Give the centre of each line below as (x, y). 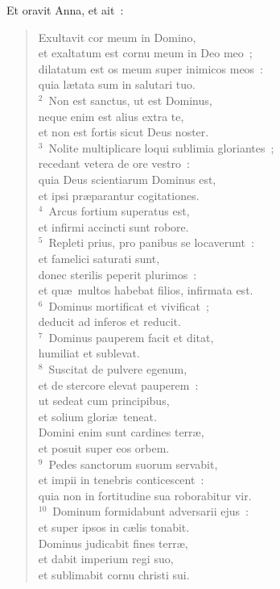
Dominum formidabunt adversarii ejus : (150, 511)
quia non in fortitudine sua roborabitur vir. (145, 495)
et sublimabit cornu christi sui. (114, 574)
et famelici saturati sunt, (99, 258)
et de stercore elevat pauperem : (118, 384)
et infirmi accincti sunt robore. (113, 226)
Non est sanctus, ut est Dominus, (130, 100)
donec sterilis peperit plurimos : (117, 274)
